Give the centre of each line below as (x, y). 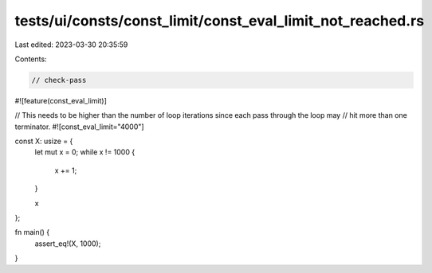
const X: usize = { (44, 141)
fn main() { (32, 232)
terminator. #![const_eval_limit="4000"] (79, 127)
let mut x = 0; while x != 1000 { (85, 152)
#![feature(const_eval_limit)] (61, 100)
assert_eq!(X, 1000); (68, 244)
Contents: (31, 59)
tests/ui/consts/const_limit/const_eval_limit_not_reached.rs (220, 21)
